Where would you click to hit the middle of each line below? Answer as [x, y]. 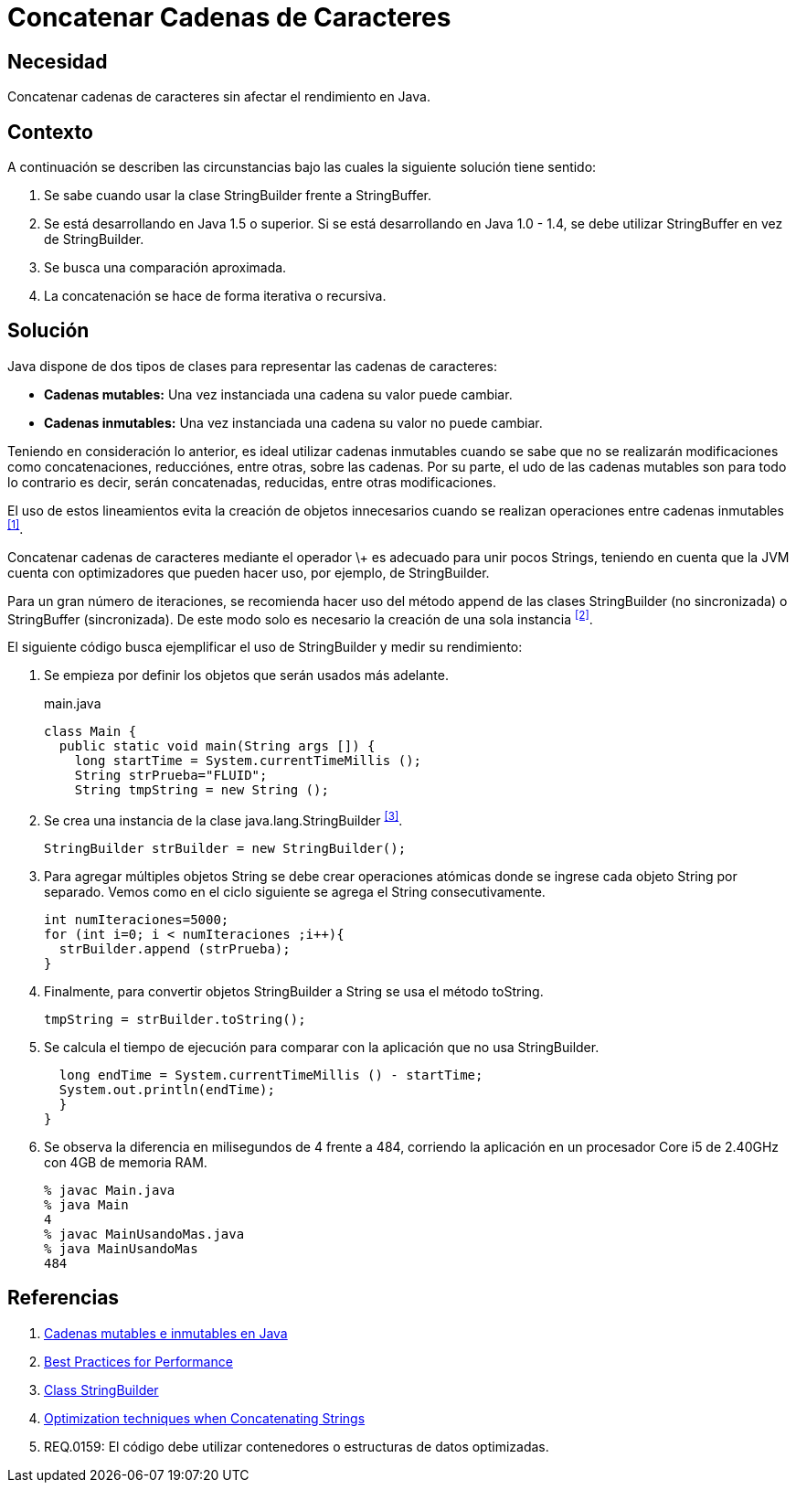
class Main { [90, 732]
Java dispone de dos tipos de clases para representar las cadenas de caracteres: [252, 366]
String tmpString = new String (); [202, 790]
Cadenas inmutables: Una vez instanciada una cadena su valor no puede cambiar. [293, 422]
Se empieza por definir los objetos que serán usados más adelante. [246, 676]
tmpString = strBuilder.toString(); [175, 1019]
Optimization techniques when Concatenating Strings [205, 1418]
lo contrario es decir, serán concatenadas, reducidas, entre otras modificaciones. [252, 482]
